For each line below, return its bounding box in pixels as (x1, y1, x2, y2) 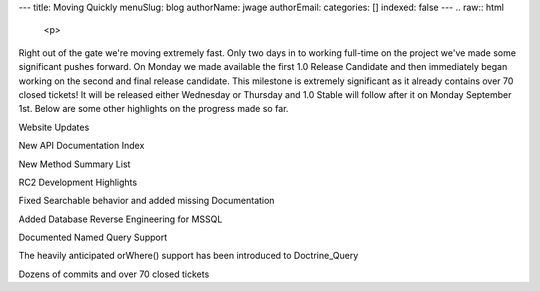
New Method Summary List (18, 158, 131, 170)
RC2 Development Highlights (18, 176, 138, 188)
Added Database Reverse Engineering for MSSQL (18, 213, 223, 225)
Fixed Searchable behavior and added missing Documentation (18, 195, 275, 207)
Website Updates (18, 121, 90, 133)
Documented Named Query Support (18, 231, 168, 244)
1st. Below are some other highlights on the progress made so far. (18, 103, 289, 115)
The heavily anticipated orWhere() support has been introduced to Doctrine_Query (18, 250, 359, 262)
